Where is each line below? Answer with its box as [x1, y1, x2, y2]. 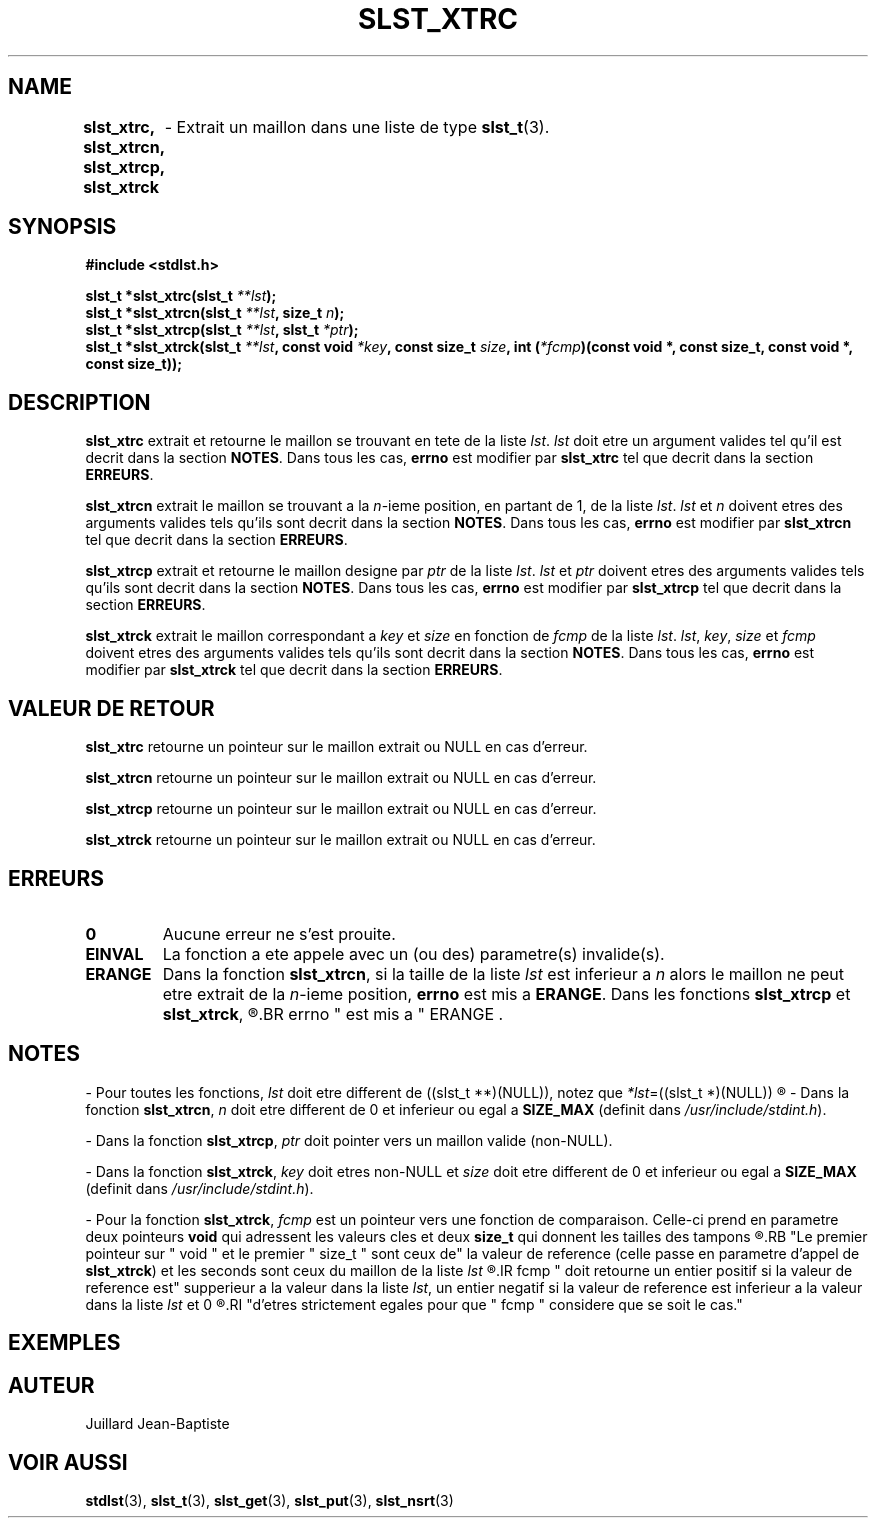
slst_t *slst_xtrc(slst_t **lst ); [85, 287, 277, 305]
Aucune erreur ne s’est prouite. [162, 923, 396, 944]
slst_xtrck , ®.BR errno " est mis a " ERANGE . [162, 1003, 504, 1024]
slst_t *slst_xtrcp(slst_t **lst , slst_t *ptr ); [85, 321, 359, 339]
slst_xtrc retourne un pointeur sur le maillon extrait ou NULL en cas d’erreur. [85, 738, 588, 756]
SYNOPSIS [8, 214, 117, 240]
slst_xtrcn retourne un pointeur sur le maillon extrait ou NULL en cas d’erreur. [85, 769, 597, 787]
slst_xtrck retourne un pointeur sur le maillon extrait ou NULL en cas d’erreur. [85, 831, 596, 849]
